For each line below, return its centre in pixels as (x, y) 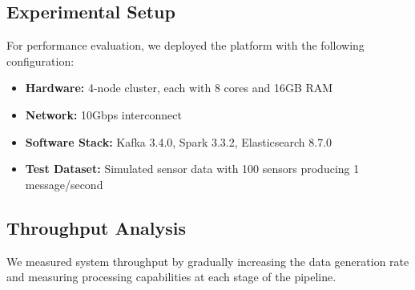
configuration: (40, 60)
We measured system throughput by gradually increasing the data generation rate (208, 261)
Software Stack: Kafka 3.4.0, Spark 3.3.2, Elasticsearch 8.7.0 (179, 141)
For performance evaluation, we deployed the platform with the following (185, 45)
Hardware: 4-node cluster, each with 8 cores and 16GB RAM (179, 88)
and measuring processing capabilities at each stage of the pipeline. (171, 277)
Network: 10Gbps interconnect (103, 114)
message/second (64, 184)
